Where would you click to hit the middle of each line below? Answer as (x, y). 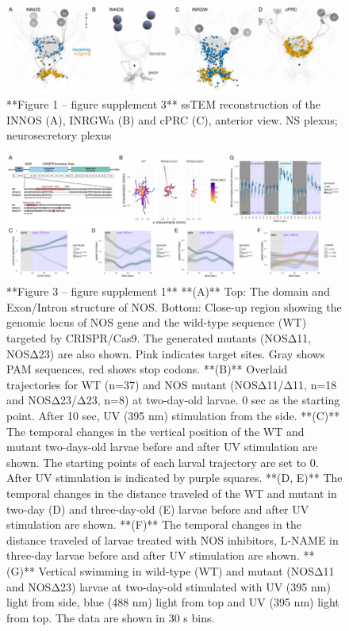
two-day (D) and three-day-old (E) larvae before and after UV (158, 509)
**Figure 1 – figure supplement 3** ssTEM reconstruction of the (163, 103)
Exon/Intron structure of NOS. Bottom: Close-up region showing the (174, 306)
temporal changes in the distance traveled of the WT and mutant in (172, 493)
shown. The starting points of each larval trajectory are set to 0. (163, 462)
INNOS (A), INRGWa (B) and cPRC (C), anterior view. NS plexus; (172, 119)
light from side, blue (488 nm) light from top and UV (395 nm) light (173, 602)
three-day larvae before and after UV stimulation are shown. (153, 555)
